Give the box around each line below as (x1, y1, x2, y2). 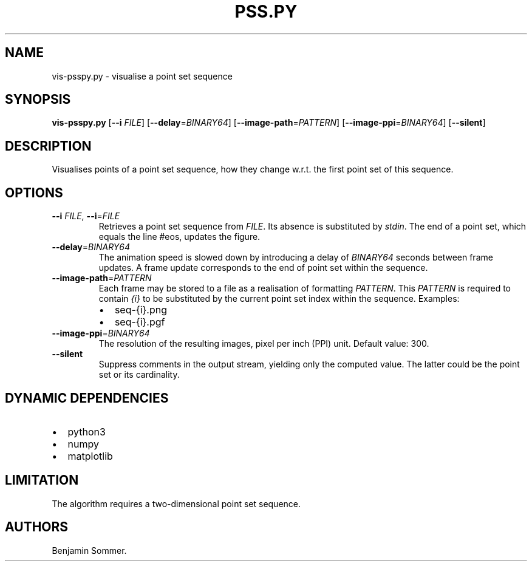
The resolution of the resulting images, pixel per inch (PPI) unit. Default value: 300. (98, 338, 429, 349)
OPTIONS (5, 185, 63, 200)
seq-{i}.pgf (114, 316, 165, 329)
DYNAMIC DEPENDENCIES (5, 390, 169, 406)
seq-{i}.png (114, 304, 168, 316)
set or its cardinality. (98, 369, 180, 380)
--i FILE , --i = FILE (52, 211, 120, 222)
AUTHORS (5, 519, 69, 535)
